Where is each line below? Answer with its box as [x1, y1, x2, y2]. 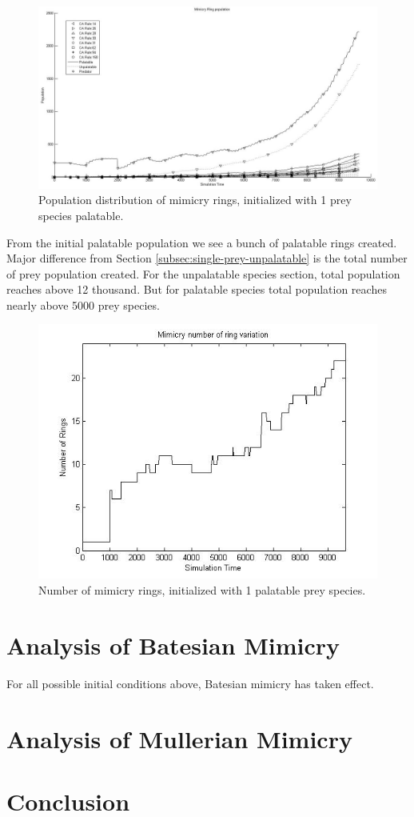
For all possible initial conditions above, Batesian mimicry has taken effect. [6, 675, 374, 691]
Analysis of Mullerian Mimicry [6, 722, 352, 755]
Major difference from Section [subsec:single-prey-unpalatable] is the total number [6, 250, 408, 266]
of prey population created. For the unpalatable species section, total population [6, 265, 400, 282]
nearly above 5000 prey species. [6, 296, 160, 313]
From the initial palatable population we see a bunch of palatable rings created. [6, 234, 397, 250]
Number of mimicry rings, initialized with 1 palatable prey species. [38, 582, 366, 599]
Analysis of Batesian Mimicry [6, 628, 340, 661]
